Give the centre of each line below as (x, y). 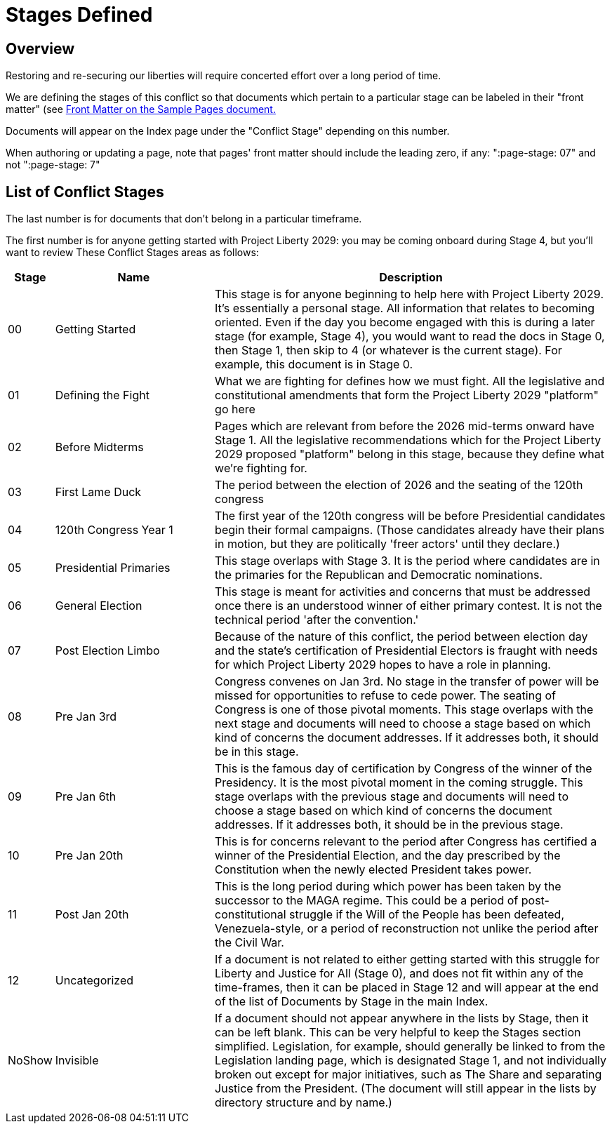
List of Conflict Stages (85, 192)
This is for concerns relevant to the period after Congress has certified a (406, 842)
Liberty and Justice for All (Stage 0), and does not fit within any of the (399, 974)
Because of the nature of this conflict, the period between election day (401, 637)
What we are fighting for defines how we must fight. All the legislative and (410, 381)
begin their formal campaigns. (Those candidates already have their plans (410, 530)
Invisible (77, 1061)
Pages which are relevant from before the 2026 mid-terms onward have (405, 426)
